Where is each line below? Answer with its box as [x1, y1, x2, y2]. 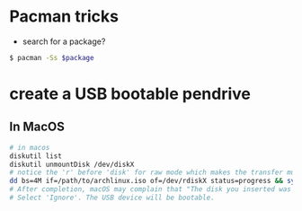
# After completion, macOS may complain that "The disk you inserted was [9, 185, 292, 194]
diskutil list [9, 151, 63, 161]
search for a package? [22, 36, 106, 47]
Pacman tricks [9, 6, 120, 27]
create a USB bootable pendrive [9, 84, 252, 104]
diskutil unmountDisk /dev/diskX [9, 160, 135, 169]
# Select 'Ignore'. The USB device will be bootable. [9, 193, 216, 203]
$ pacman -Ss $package [9, 53, 94, 62]
